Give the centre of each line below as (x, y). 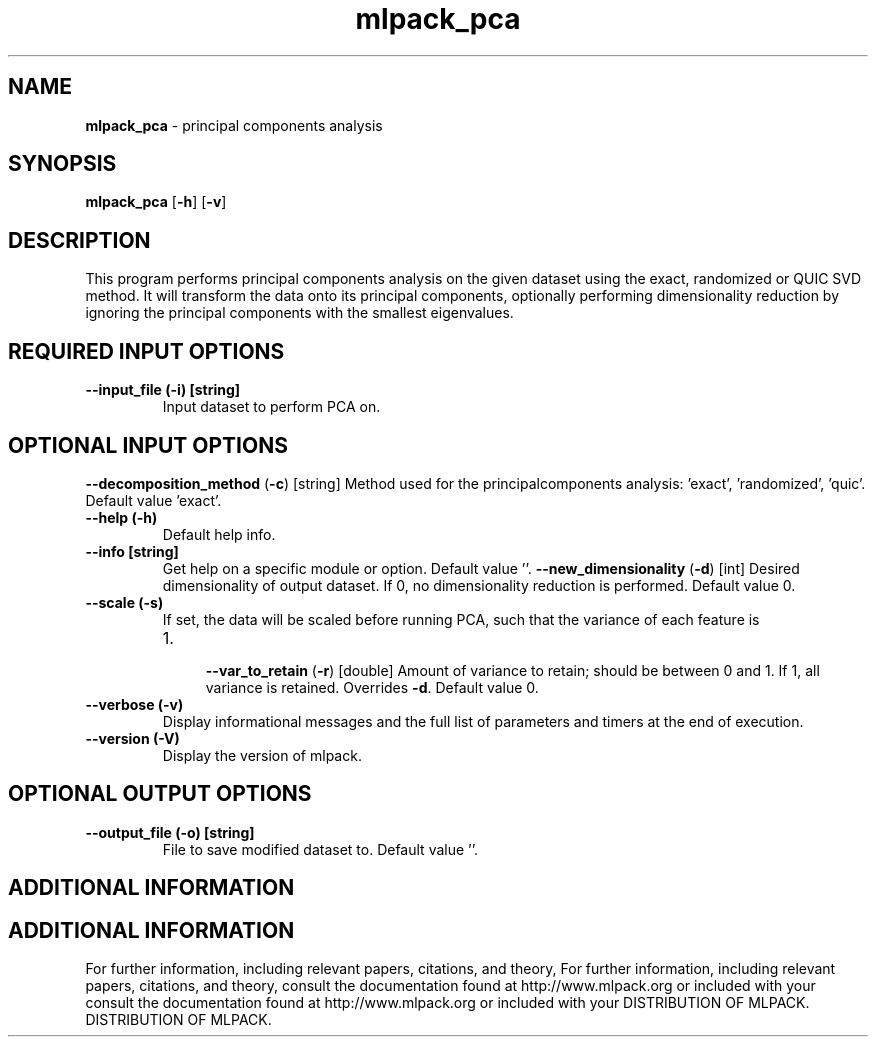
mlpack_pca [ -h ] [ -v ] (156, 202)
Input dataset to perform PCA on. (271, 407)
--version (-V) (132, 738)
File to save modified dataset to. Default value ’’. (320, 849)
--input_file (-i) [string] (163, 390)
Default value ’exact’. (153, 500)
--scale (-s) (124, 602)
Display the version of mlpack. (262, 755)
